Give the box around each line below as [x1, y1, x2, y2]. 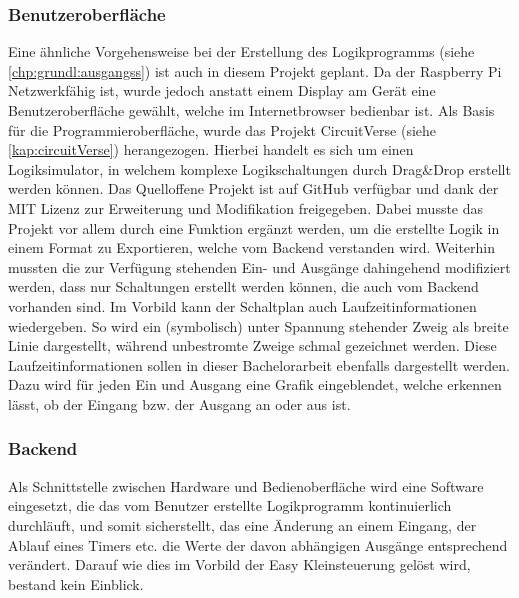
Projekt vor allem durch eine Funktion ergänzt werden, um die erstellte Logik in [8, 217, 500, 238]
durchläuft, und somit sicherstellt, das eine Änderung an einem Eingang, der [8, 514, 477, 535]
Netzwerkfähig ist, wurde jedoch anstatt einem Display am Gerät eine [8, 80, 436, 101]
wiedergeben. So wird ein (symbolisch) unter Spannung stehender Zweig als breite [8, 315, 509, 336]
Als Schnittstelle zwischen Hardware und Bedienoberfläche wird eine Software [8, 475, 484, 496]
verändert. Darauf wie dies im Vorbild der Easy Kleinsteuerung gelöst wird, [8, 554, 471, 575]
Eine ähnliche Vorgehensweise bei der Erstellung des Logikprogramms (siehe [8, 41, 475, 62]
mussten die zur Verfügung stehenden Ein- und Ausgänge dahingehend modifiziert [8, 256, 511, 277]
